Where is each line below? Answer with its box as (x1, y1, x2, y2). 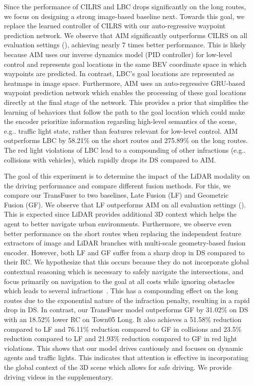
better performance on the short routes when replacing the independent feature (4, 228, 241, 238)
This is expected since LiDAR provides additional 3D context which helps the (4, 209, 237, 219)
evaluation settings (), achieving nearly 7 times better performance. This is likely (4, 40, 246, 50)
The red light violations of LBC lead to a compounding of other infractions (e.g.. (4, 144, 246, 155)
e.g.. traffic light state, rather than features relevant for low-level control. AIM (4, 125, 238, 136)
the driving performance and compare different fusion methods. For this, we (4, 180, 231, 190)
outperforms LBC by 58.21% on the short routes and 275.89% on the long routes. (4, 135, 248, 145)
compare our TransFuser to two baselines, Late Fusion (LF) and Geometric (4, 190, 229, 200)
